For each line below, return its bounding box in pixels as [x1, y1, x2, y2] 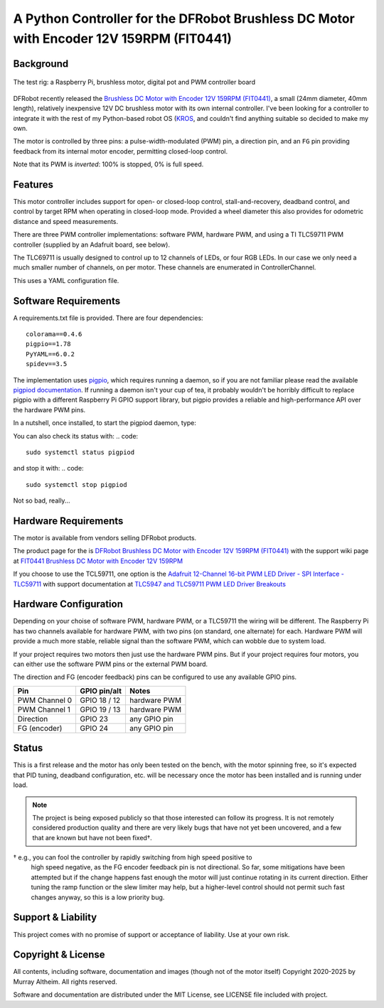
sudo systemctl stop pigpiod [26, 481, 127, 488]
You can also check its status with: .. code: [13, 431, 139, 440]
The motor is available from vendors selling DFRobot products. [13, 534, 197, 542]
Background [13, 58, 69, 70]
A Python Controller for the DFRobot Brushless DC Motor [13, 11, 355, 26]
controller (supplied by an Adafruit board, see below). [13, 240, 171, 249]
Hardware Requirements [13, 515, 124, 527]
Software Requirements [13, 295, 121, 307]
